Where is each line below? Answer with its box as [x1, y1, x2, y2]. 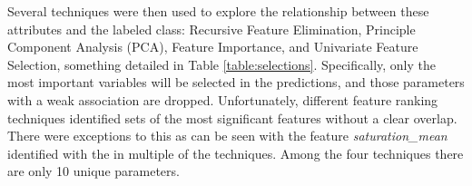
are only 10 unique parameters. [7, 162, 180, 181]
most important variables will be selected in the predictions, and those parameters [7, 73, 465, 92]
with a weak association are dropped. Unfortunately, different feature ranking [7, 90, 438, 109]
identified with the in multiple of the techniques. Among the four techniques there [7, 143, 464, 162]
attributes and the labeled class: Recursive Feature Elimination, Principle [7, 19, 416, 38]
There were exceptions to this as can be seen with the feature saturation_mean [7, 126, 447, 145]
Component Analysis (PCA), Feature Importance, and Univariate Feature [7, 37, 418, 56]
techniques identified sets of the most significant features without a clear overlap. [7, 108, 457, 127]
